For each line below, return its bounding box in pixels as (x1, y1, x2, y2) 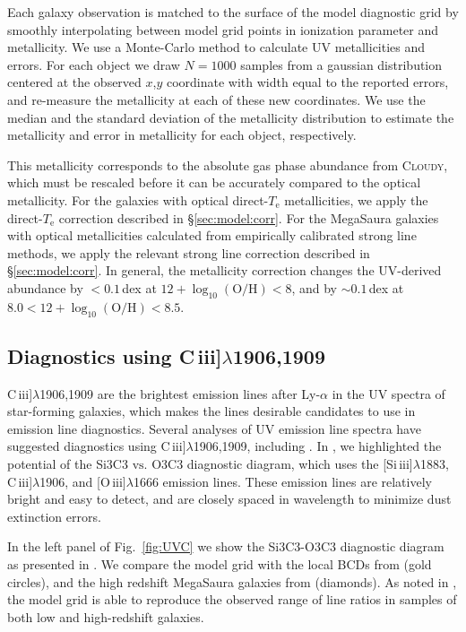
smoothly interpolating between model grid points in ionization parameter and (7, 20, 439, 39)
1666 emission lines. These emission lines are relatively (133, 472, 432, 490)
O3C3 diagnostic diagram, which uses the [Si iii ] (151, 455, 413, 473)
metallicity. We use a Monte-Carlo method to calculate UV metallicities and (7, 38, 426, 56)
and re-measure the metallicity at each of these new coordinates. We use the (7, 90, 426, 108)
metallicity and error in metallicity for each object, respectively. (7, 126, 357, 144)
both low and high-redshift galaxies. (7, 607, 204, 626)
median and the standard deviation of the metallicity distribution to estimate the (7, 108, 454, 126)
